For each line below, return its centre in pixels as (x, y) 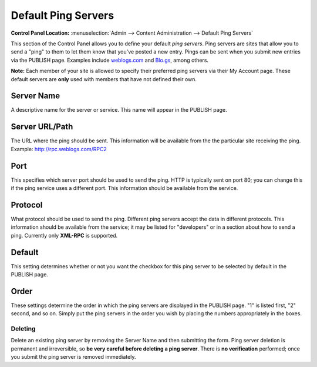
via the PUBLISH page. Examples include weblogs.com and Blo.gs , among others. (109, 60)
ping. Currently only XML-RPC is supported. (64, 235)
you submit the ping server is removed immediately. (73, 357)
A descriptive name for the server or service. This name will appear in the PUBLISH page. (119, 110)
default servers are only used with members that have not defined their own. (104, 79)
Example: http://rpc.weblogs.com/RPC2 (59, 149)
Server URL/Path (42, 127)
